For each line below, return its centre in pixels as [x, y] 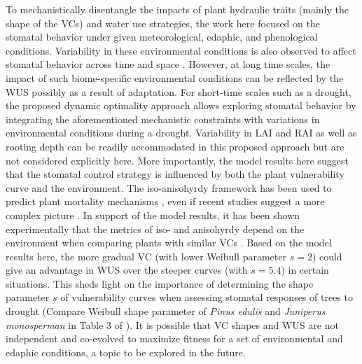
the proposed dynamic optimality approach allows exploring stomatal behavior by [181, 105]
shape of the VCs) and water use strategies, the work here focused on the [163, 23]
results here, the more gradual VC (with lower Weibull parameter [146, 256]
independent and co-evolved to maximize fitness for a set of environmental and [174, 338]
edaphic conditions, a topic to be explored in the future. [126, 352]
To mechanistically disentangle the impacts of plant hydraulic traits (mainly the [177, 9]
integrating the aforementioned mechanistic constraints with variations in [163, 119]
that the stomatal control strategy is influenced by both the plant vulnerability [175, 174]
